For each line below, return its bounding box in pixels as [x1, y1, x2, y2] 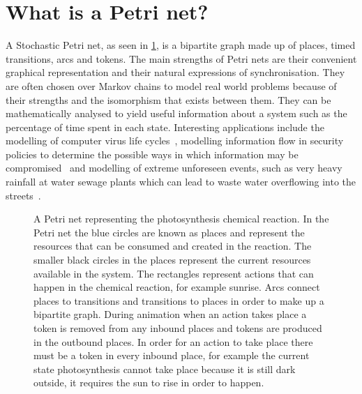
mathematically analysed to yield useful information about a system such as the [6, 106, 347, 121]
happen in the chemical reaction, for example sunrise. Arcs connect [33, 280, 320, 294]
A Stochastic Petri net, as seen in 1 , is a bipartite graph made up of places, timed [6, 38, 356, 52]
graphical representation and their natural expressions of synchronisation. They [6, 65, 345, 79]
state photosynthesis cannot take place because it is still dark [33, 361, 296, 376]
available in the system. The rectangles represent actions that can [33, 266, 314, 280]
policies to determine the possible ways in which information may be [6, 146, 299, 161]
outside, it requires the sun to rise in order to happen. [33, 375, 264, 390]
